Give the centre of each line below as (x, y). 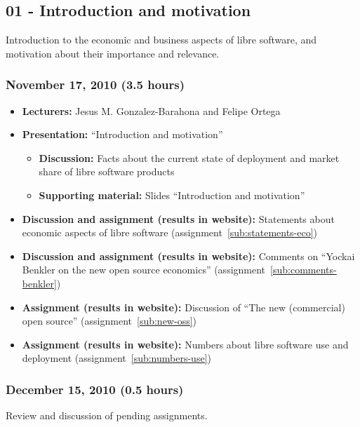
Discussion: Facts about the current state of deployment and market (189, 157)
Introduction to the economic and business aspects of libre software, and (161, 40)
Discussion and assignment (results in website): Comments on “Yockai (188, 256)
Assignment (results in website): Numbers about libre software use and (185, 344)
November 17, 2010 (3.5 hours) (95, 84)
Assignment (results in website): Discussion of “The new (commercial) (184, 307)
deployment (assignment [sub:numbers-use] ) (116, 358)
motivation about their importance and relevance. (113, 53)
